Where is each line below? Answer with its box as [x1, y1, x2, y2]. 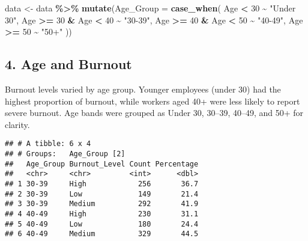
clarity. [5, 118, 30, 130]
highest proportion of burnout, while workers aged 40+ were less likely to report [5, 94, 300, 107]
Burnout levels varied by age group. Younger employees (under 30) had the [5, 82, 281, 95]
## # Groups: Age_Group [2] [5, 150, 125, 159]
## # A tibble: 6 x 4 [5, 139, 91, 148]
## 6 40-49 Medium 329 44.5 [5, 230, 199, 239]
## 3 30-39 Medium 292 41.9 [5, 200, 199, 209]
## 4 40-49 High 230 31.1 [5, 209, 199, 218]
